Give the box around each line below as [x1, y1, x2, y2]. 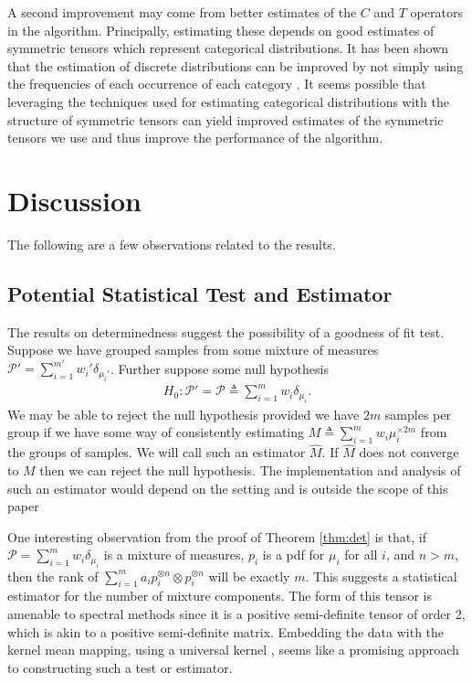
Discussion [7, 181, 142, 219]
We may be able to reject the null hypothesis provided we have [7, 404, 360, 423]
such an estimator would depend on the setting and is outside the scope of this [7, 478, 448, 497]
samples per [384, 404, 451, 423]
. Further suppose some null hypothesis [110, 358, 329, 378]
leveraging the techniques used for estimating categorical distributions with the [7, 91, 449, 111]
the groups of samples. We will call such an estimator [7, 443, 306, 462]
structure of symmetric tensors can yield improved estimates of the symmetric [7, 110, 444, 129]
